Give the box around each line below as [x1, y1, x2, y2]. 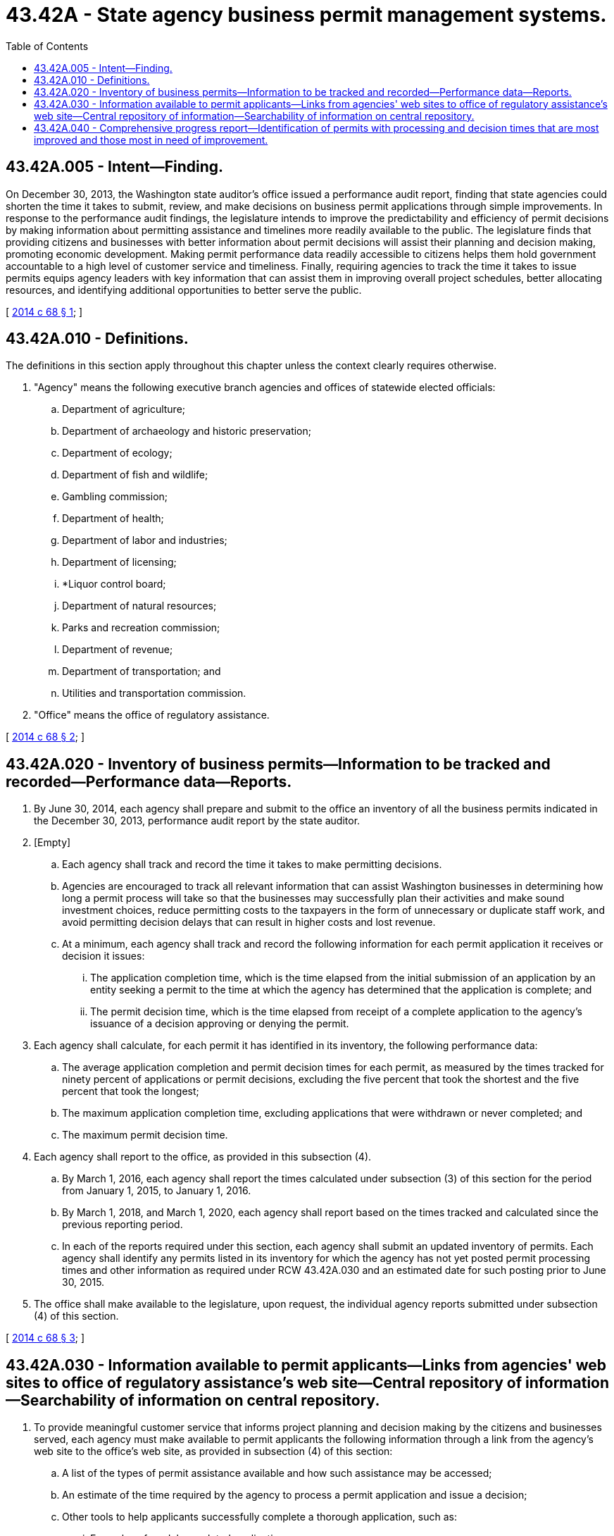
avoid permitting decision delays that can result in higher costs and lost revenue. [62, 916, 436, 929]
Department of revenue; [62, 643, 173, 656]
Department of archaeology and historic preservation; [62, 425, 312, 438]
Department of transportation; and [62, 665, 221, 678]
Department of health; [62, 512, 164, 525]
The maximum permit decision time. [62, 1129, 228, 1141]
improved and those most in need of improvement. [34, 133, 268, 146]
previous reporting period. [62, 1218, 183, 1231]
